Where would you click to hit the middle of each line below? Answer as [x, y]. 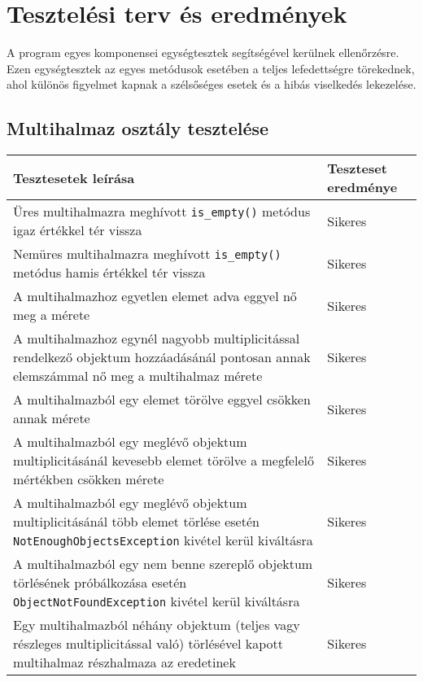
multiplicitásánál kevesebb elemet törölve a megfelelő [164, 461]
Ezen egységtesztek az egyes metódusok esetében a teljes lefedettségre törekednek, [211, 68]
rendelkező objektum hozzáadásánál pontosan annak [162, 357]
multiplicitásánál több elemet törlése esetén [136, 522]
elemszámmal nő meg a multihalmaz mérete [138, 376]
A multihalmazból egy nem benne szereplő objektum [163, 564]
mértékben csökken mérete [89, 479]
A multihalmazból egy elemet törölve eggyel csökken [162, 400]
